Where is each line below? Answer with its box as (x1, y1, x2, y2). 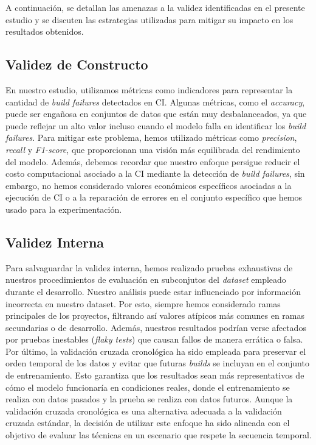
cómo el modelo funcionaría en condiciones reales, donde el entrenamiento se (5, 380, 290, 393)
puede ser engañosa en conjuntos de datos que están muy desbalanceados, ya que (5, 107, 307, 120)
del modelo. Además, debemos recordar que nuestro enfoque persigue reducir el (5, 155, 300, 168)
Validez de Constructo (5, 55, 148, 74)
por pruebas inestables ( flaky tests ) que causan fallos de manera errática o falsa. (5, 333, 303, 346)
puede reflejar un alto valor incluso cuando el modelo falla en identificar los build (5, 119, 306, 132)
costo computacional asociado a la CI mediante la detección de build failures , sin (5, 167, 305, 180)
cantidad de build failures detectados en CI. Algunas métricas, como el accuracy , (5, 95, 305, 108)
